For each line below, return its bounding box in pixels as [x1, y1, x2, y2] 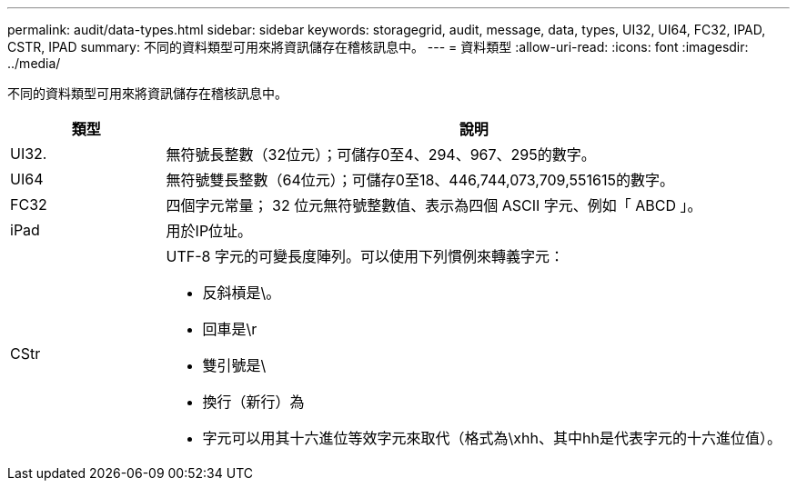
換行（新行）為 [202, 393, 305, 411]
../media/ [7, 55, 61, 71]
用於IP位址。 [166, 222, 253, 240]
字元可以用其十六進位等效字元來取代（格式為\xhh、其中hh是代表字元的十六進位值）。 [202, 429, 782, 447]
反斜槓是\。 [202, 284, 281, 302]
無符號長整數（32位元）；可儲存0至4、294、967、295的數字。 [166, 145, 596, 164]
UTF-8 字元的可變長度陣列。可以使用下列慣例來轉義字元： [166, 247, 565, 265]
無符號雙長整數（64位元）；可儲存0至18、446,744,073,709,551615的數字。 [166, 171, 674, 189]
